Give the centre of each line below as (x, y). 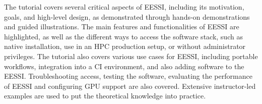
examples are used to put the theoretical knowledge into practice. (105, 96)
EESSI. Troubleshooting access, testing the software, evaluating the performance (128, 76)
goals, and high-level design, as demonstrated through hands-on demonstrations (127, 16)
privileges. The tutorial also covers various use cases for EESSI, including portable (131, 56)
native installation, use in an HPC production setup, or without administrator (125, 46)
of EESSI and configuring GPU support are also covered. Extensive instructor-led (130, 86)
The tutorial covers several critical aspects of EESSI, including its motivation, (124, 7)
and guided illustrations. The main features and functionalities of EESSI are (122, 27)
